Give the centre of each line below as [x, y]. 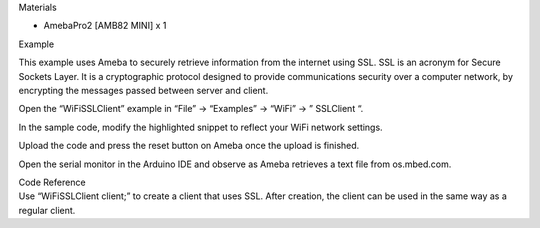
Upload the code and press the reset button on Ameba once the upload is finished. [189, 146]
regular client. [47, 210]
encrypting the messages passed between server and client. [143, 90]
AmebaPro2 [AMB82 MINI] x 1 [105, 26]
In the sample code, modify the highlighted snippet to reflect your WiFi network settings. [201, 127]
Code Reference [52, 182]
